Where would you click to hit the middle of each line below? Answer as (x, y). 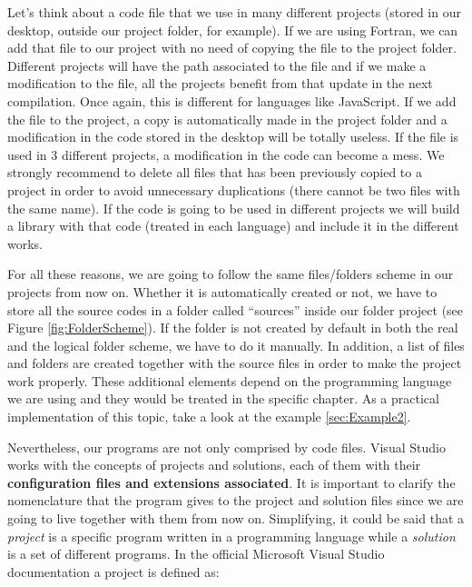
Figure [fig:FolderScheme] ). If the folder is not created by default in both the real (233, 328)
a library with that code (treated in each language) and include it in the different (233, 226)
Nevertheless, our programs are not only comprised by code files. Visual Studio (226, 447)
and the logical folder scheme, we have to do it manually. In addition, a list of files (236, 345)
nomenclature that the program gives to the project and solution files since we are (236, 500)
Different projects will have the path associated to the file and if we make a (217, 65)
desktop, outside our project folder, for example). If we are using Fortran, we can (233, 30)
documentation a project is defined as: (113, 571)
